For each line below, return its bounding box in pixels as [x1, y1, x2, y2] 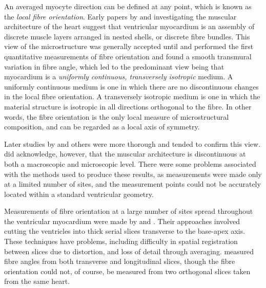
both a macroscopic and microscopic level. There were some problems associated [4, 158, 256, 169]
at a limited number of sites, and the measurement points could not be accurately [4, 179, 261, 189]
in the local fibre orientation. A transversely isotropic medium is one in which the [4, 91, 260, 102]
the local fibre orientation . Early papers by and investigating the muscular [4, 11, 237, 21]
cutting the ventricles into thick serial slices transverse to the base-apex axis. [4, 226, 245, 236]
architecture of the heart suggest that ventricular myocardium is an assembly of [4, 21, 255, 32]
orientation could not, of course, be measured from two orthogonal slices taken [4, 265, 251, 276]
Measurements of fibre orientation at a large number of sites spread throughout [4, 206, 253, 216]
